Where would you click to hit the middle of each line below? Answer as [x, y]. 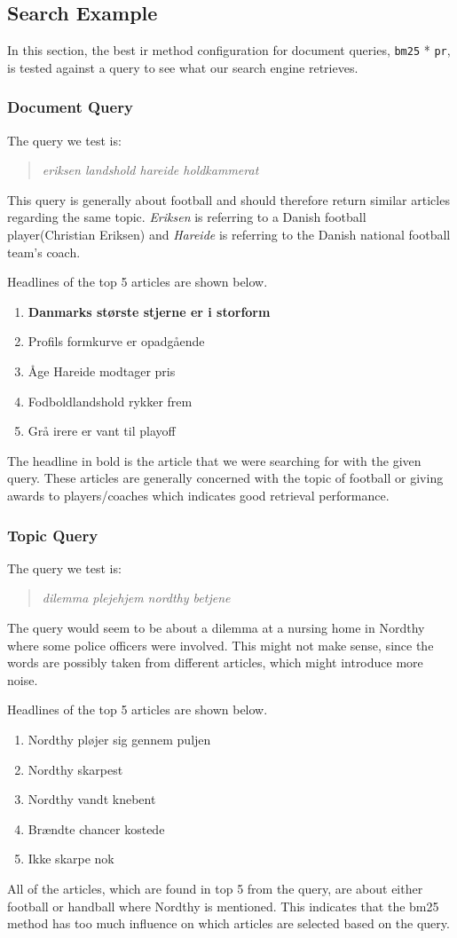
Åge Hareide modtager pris [102, 371]
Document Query [70, 107]
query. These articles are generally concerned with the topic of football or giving [225, 478]
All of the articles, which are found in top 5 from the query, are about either [215, 888]
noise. [23, 679]
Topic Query [53, 535]
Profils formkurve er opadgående [116, 341]
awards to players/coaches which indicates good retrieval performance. [198, 495]
